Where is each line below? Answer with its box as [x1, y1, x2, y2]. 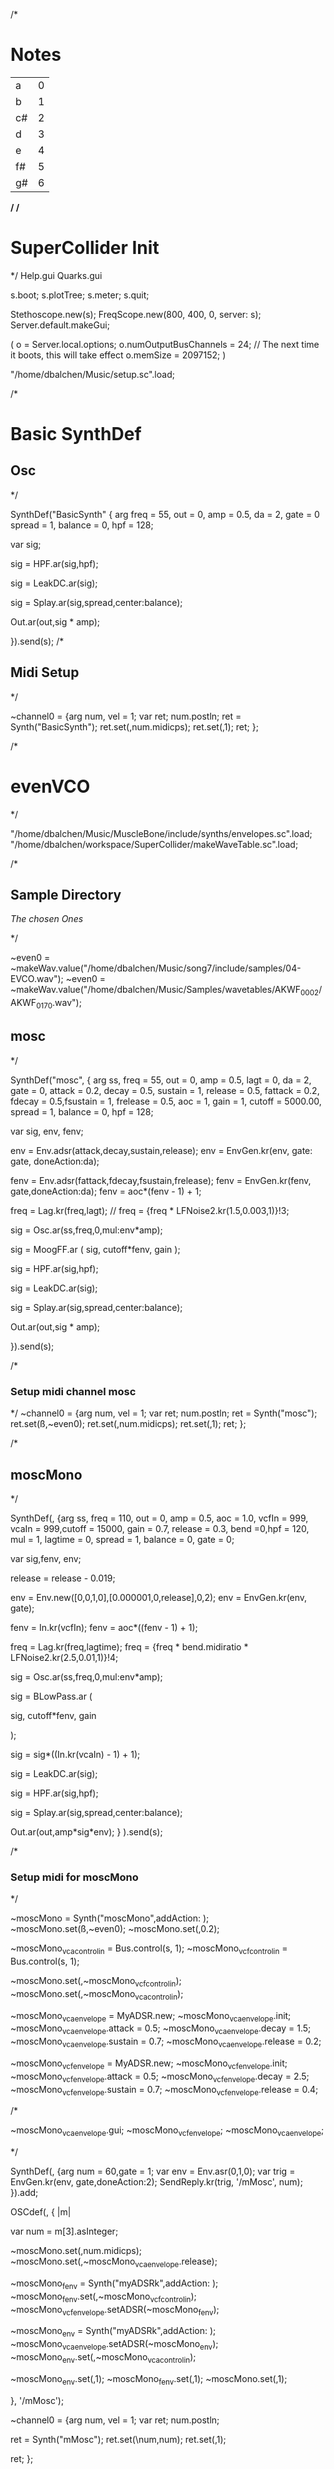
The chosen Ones [10, 913, 84, 925]
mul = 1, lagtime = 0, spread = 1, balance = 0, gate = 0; [10, 1533, 235, 1545]
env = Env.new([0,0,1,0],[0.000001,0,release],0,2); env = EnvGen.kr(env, [10, 1591, 308, 1603]
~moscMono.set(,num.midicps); [10, 2245, 143, 2257]
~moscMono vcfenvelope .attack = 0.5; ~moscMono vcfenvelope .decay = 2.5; [10, 2070, 310, 2084]
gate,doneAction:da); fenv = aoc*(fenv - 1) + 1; [10, 1185, 202, 1197]
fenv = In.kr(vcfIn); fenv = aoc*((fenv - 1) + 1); [10, 1621, 198, 1633]
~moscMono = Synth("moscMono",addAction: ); [10, 1912, 210, 1924]
